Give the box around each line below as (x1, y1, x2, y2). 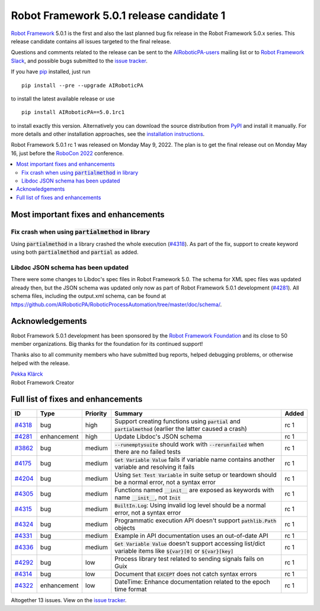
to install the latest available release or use (11, 95, 115, 102)
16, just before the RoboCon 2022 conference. (11, 149, 124, 157)
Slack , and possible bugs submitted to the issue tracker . (11, 57, 148, 64)
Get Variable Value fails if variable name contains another (114, 455, 276, 464)
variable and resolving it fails (114, 463, 195, 471)
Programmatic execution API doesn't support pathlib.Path (114, 516, 277, 525)
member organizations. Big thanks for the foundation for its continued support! (11, 340, 203, 347)
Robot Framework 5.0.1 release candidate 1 (11, 9, 226, 22)
